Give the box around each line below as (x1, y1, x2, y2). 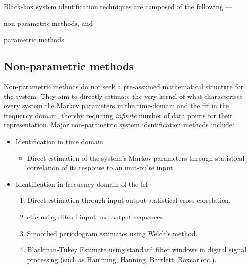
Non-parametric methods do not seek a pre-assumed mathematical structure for (4, 81, 244, 91)
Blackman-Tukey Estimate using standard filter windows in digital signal (27, 244, 247, 255)
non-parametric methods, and (4, 18, 93, 28)
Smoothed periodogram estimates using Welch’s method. (27, 228, 198, 238)
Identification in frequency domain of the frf (15, 178, 148, 189)
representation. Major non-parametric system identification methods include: (4, 120, 234, 130)
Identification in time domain (15, 136, 103, 146)
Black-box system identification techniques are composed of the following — (4, 1, 232, 11)
